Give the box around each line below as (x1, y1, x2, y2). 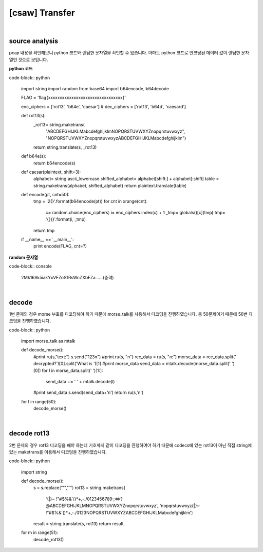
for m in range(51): (21, 530, 58, 535)
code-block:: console (9, 264, 52, 269)
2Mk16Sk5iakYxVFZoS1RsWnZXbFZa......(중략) (21, 274, 114, 280)
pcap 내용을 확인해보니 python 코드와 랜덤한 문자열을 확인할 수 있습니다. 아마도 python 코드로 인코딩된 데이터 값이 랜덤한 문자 (9, 50, 249, 56)
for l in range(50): (21, 398, 56, 405)
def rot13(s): (21, 113, 46, 119)
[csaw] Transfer (9, 7, 75, 18)
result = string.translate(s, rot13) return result (33, 521, 124, 527)
